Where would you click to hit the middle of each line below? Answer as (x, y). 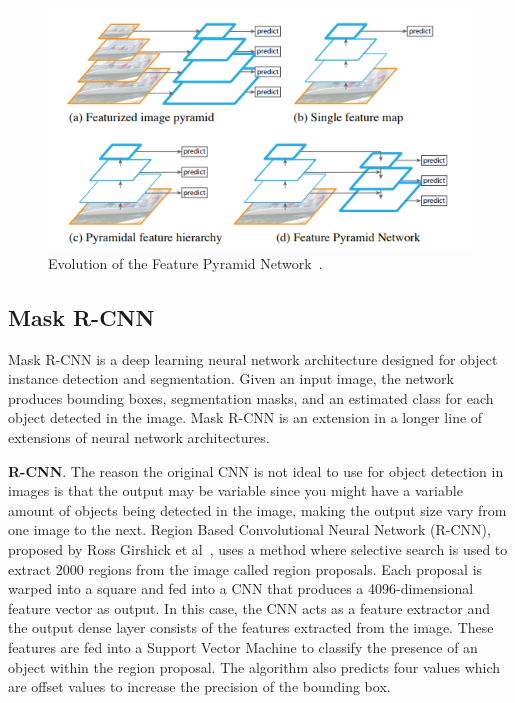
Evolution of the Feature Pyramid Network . (185, 262)
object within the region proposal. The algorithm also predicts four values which (254, 666)
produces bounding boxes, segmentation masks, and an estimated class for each (251, 397)
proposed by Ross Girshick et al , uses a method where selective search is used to (258, 549)
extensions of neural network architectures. (139, 437)
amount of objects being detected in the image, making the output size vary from (257, 509)
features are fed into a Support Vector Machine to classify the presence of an (243, 646)
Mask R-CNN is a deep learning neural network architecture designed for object (253, 358)
